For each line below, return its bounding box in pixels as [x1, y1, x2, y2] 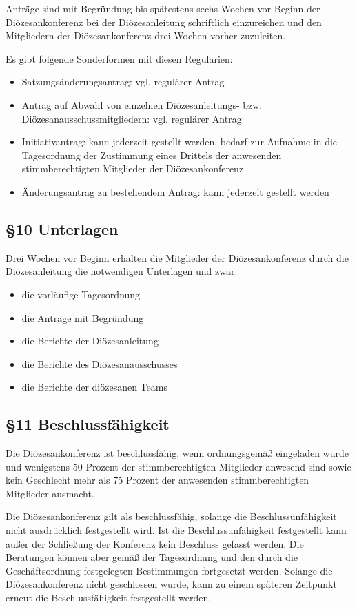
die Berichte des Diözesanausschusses [21, 356, 178, 371]
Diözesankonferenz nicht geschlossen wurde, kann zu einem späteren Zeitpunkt [6, 577, 337, 591]
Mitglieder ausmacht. [6, 486, 94, 500]
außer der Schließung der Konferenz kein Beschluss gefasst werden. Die [6, 536, 304, 550]
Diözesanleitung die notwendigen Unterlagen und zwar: [6, 264, 238, 278]
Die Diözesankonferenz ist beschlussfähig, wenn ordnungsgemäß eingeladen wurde [6, 446, 349, 460]
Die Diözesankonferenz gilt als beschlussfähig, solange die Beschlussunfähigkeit [6, 509, 337, 524]
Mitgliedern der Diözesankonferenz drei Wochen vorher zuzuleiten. [6, 28, 286, 43]
